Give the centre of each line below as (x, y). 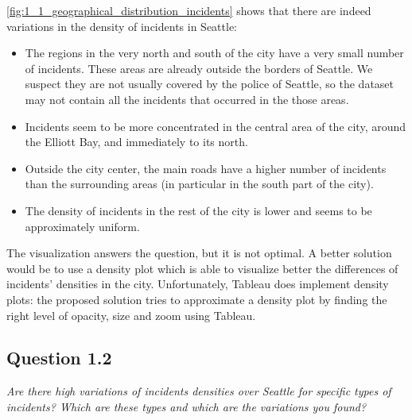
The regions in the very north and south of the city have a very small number (214, 53)
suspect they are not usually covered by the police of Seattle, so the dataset (209, 84)
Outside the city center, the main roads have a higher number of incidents (206, 168)
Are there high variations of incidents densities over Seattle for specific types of (199, 391)
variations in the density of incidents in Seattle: (122, 26)
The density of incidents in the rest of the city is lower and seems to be (198, 210)
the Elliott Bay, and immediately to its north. (136, 142)
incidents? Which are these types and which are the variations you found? (187, 406)
